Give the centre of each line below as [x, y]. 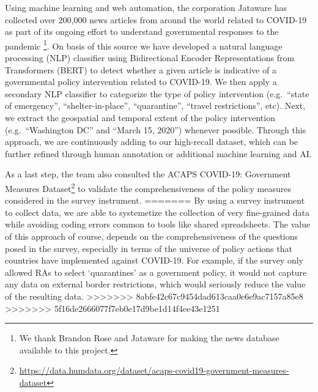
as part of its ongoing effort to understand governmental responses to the [142, 31]
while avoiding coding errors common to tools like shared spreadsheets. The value [158, 224]
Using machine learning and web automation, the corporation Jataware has [146, 7]
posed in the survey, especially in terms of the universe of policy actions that [149, 248]
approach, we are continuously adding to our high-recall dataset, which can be [152, 142]
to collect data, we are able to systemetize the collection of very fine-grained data [157, 212]
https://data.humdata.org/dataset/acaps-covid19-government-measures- [154, 370]
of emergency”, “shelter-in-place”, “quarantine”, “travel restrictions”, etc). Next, [155, 105]
